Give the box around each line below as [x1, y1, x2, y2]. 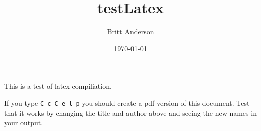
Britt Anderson [107, 26, 154, 37]
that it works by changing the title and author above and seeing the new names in [4, 107, 257, 118]
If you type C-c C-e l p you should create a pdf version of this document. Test [4, 97, 250, 108]
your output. [4, 117, 43, 128]
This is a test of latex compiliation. [4, 81, 112, 91]
